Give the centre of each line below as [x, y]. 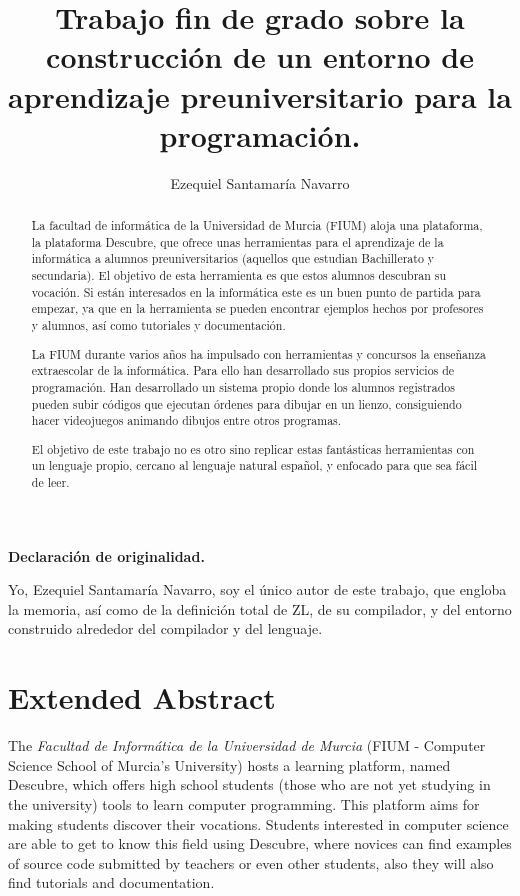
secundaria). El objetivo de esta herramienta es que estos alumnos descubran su [239, 275]
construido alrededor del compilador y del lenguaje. [165, 628]
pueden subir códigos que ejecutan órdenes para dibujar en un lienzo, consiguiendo [246, 403]
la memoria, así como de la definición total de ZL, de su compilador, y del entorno [260, 608]
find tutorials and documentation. [111, 882]
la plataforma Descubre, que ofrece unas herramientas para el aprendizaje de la [237, 241]
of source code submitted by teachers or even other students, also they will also [251, 862]
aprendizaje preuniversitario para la [260, 95]
